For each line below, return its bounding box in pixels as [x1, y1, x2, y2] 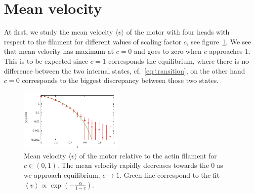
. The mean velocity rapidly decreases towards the [57, 160, 209, 170]
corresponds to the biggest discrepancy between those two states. [22, 75, 219, 85]
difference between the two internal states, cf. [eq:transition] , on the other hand [4, 65, 245, 76]
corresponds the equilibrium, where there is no [108, 55, 249, 66]
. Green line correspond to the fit [119, 169, 220, 180]
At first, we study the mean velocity [4, 27, 113, 37]
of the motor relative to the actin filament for [79, 150, 217, 160]
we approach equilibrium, [24, 169, 100, 180]
